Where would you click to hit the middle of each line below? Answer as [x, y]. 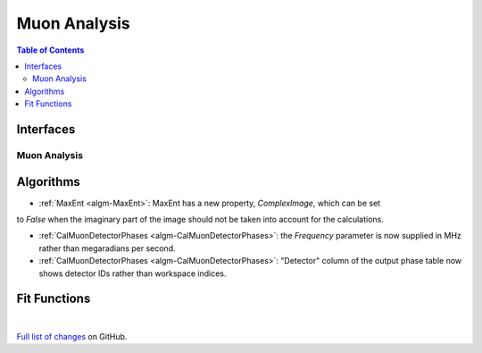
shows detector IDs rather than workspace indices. [133, 273]
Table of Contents [50, 50]
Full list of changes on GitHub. [72, 336]
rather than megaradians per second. [107, 248]
